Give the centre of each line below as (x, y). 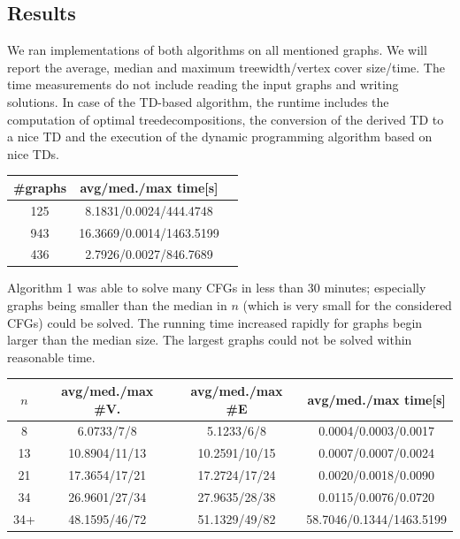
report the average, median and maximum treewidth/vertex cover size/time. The (226, 67)
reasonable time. (51, 357)
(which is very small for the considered (347, 305)
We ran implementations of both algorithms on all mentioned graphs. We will (217, 50)
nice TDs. (33, 153)
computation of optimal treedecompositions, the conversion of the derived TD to (226, 119)
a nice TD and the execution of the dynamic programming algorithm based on (220, 137)
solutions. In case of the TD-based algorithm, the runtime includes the (198, 101)
